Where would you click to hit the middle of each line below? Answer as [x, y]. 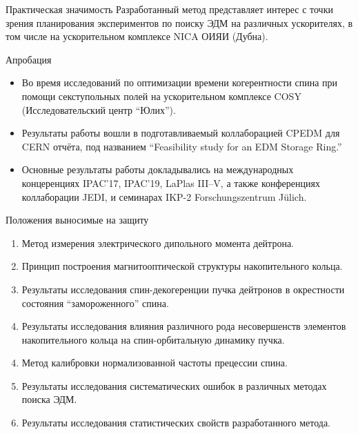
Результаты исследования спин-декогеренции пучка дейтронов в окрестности [183, 289]
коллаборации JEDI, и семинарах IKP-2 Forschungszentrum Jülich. [164, 196]
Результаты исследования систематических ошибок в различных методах [174, 385]
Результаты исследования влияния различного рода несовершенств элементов [184, 326]
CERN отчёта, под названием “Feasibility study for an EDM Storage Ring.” [182, 146]
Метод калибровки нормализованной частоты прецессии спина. [155, 363]
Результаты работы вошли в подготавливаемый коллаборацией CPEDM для [181, 133]
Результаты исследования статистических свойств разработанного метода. [176, 423]
